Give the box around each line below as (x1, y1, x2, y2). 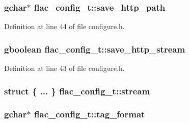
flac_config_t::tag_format (34, 108, 145, 120)
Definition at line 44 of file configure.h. (4, 21, 125, 32)
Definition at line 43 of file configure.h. (4, 63, 125, 73)
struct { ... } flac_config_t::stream (4, 84, 150, 97)
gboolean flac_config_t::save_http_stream (4, 42, 185, 55)
